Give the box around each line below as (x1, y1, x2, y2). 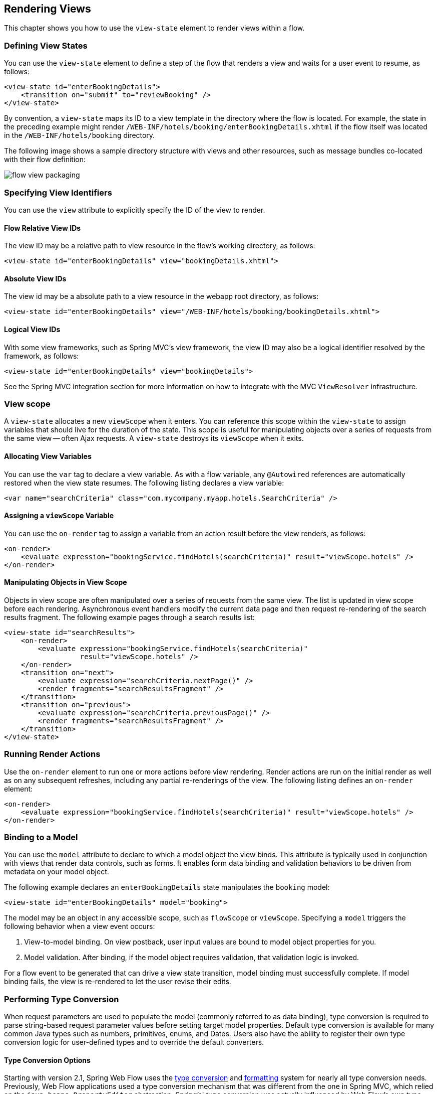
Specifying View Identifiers (4, 187, 112, 198)
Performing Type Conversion (4, 994, 119, 1004)
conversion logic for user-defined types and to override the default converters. (4, 1038, 264, 1047)
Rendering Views (4, 3, 91, 15)
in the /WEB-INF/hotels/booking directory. (4, 131, 155, 140)
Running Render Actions (4, 749, 101, 759)
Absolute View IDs (4, 274, 67, 283)
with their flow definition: (4, 155, 86, 164)
